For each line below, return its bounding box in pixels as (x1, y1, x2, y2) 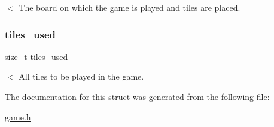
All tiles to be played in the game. (19, 70, 144, 83)
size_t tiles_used (5, 50, 68, 62)
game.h (5, 110, 31, 123)
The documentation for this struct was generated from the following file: (5, 90, 270, 102)
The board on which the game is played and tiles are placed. (19, 1, 240, 13)
